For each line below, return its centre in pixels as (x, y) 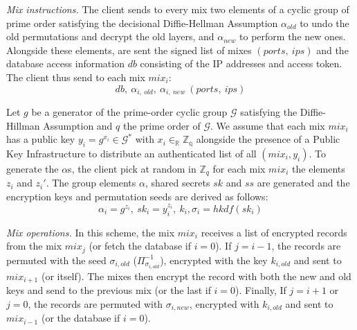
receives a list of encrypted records (274, 232)
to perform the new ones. (293, 36)
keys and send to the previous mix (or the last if (109, 290)
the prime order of (162, 125)
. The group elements (91, 183)
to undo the (324, 23)
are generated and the (303, 183)
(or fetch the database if (140, 246)
